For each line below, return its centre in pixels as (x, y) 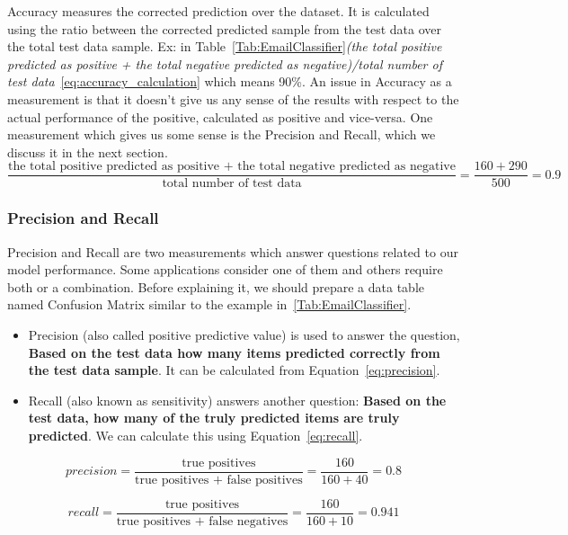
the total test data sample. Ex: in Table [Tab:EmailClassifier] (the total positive (225, 46)
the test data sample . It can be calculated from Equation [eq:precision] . (234, 370)
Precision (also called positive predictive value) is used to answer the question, (244, 334)
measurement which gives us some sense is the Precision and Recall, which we (222, 134)
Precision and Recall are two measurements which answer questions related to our (233, 251)
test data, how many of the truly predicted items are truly (214, 418)
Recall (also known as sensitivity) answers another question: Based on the (237, 400)
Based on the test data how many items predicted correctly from (234, 352)
